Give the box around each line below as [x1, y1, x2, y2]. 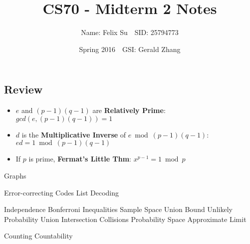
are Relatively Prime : [92, 105, 166, 115]
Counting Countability [4, 230, 73, 241]
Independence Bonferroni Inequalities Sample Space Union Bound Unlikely [4, 204, 233, 214]
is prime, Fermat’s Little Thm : [28, 153, 131, 164]
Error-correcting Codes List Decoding [4, 187, 119, 197]
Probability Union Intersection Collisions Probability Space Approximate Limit [4, 213, 247, 224]
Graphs [4, 170, 26, 180]
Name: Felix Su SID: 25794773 [81, 27, 179, 37]
